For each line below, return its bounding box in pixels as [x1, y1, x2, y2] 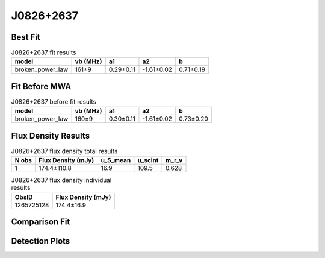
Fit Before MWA [11, 81, 72, 92]
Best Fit [11, 32, 40, 42]
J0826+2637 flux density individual [11, 176, 112, 184]
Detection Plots [11, 236, 70, 247]
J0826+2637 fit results [11, 48, 76, 57]
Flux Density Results [11, 130, 90, 141]
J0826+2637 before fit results [11, 98, 96, 106]
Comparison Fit [11, 217, 70, 227]
